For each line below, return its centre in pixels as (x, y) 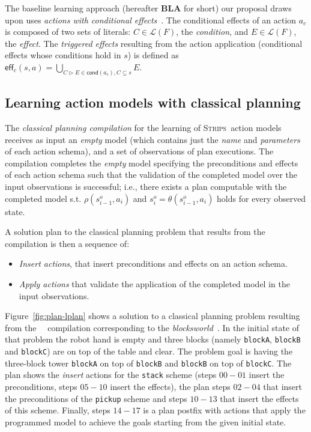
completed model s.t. (43, 198)
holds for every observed (261, 198)
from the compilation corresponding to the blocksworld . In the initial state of (152, 327)
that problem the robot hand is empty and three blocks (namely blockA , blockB (153, 339)
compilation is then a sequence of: (67, 243)
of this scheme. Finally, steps (58, 410)
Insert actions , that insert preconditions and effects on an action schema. (153, 263)
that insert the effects (259, 398)
